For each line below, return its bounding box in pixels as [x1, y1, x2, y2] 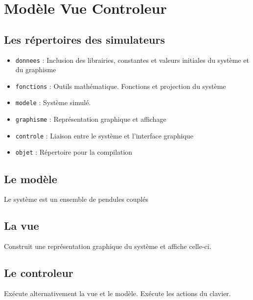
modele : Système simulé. [15, 97, 91, 108]
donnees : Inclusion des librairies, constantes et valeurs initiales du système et [15, 55, 249, 65]
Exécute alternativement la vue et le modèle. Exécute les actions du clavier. [4, 288, 231, 298]
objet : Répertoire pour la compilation [15, 147, 133, 157]
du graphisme [15, 64, 56, 75]
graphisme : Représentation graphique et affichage [15, 114, 166, 124]
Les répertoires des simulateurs [4, 31, 165, 47]
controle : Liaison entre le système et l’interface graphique [15, 130, 193, 140]
